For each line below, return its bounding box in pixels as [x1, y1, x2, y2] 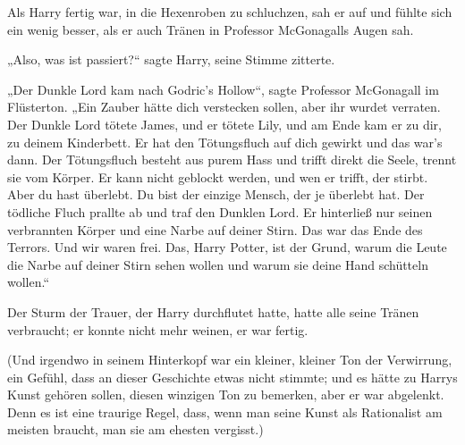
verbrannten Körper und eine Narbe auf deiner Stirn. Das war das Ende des [7, 220, 423, 239]
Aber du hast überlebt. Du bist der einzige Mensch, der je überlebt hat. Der [7, 185, 425, 204]
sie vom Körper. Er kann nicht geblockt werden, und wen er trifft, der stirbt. [7, 167, 428, 186]
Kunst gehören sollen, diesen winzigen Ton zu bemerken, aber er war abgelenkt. [7, 385, 444, 404]
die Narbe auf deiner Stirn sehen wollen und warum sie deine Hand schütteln [7, 255, 428, 273]
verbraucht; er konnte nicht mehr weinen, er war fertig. [7, 320, 309, 339]
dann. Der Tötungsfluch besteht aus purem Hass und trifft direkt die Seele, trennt [7, 150, 457, 169]
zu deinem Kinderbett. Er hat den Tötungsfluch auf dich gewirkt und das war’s [7, 132, 443, 151]
